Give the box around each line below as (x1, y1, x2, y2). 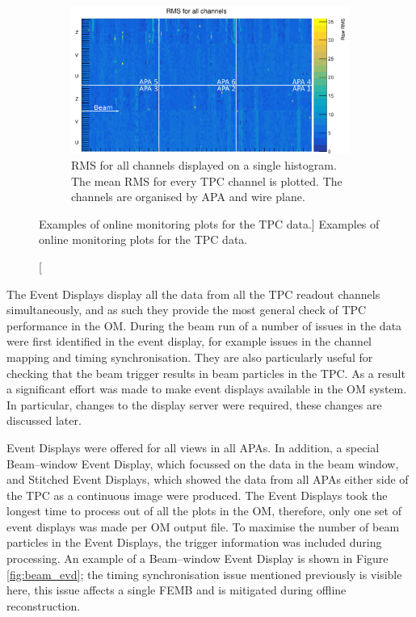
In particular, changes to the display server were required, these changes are (6, 396, 382, 413)
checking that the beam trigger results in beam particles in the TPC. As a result (6, 364, 405, 381)
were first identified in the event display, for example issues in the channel (6, 333, 372, 350)
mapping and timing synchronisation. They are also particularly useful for (6, 348, 373, 365)
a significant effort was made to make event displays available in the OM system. (6, 380, 407, 397)
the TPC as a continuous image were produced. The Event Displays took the (6, 486, 388, 503)
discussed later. (6, 412, 82, 429)
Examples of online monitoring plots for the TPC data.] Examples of (39, 215, 380, 232)
